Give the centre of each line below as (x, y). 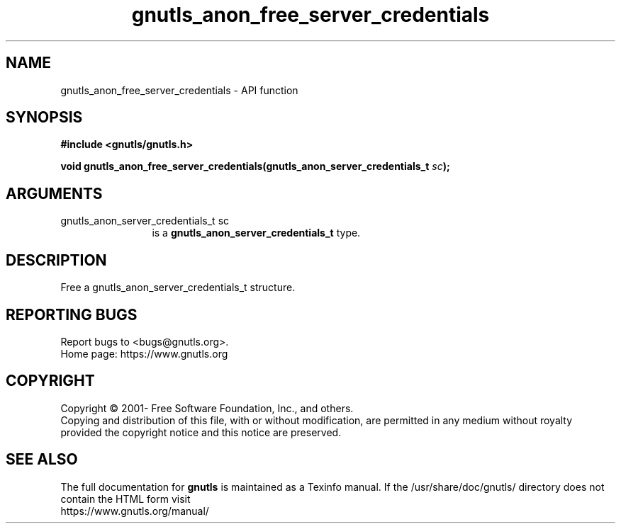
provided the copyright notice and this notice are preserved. (201, 432)
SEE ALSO (42, 460)
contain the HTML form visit (125, 499)
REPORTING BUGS (72, 314)
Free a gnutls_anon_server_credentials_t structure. (178, 288)
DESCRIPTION (56, 260)
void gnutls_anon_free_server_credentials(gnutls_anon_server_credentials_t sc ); (255, 166)
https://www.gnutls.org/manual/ (135, 511)
